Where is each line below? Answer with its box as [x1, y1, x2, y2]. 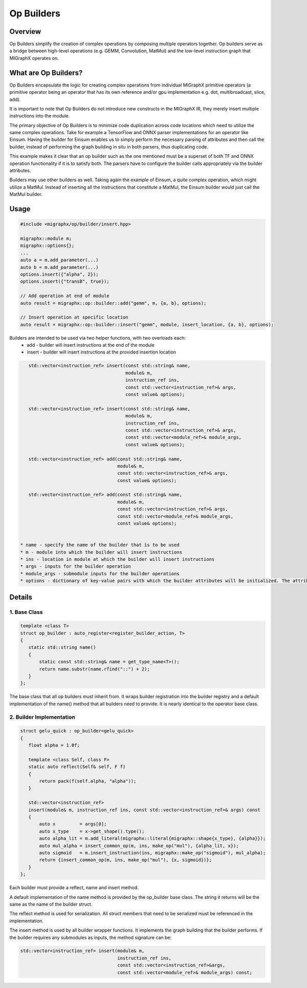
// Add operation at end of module [20, 293, 109, 299]
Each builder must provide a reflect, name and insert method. [9, 885, 139, 891]
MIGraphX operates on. [9, 55, 59, 61]
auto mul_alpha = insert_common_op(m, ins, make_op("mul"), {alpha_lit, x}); [39, 843, 239, 849]
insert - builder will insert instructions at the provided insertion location [27, 349, 177, 355]
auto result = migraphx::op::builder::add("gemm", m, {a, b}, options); [20, 300, 207, 306]
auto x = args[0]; [39, 821, 107, 827]
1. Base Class [9, 608, 43, 616]
